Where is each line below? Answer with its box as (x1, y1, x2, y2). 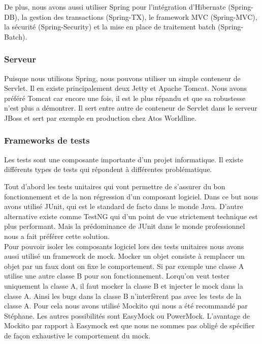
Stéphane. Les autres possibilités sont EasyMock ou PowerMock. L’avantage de (4, 310, 250, 321)
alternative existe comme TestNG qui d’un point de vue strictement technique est (4, 211, 258, 221)
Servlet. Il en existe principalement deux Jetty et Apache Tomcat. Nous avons (4, 83, 247, 93)
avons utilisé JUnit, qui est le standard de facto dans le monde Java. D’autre (4, 201, 243, 212)
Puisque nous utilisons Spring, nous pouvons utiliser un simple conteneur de (4, 73, 241, 83)
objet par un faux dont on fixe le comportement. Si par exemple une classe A (4, 260, 244, 271)
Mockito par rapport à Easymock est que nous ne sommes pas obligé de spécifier (4, 320, 255, 331)
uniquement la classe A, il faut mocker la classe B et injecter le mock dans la (4, 280, 243, 291)
